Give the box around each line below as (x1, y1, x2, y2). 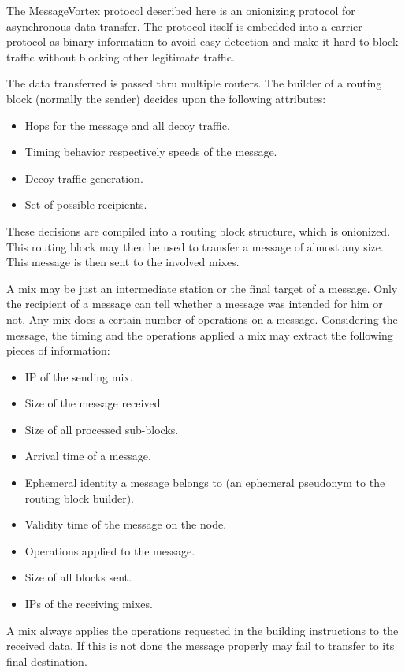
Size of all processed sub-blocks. (24, 421, 179, 437)
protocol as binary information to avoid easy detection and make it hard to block (6, 33, 399, 50)
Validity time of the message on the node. (24, 516, 227, 533)
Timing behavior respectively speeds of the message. (24, 143, 277, 160)
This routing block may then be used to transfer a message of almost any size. (6, 238, 384, 254)
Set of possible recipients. (24, 196, 147, 213)
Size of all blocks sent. (24, 569, 132, 585)
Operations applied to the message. (24, 542, 195, 559)
